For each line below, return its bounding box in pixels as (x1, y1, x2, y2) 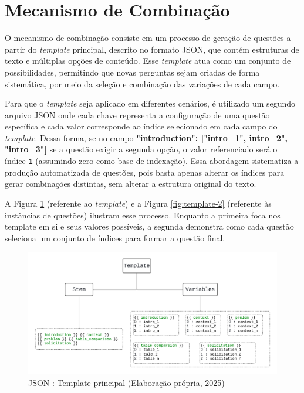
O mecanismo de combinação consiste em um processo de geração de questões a (5, 32, 291, 44)
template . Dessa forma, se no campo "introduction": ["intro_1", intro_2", (5, 131, 288, 143)
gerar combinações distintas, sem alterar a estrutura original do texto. (5, 177, 256, 190)
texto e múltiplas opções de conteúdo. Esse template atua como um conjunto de (5, 54, 291, 67)
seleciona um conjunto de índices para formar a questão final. (5, 231, 225, 244)
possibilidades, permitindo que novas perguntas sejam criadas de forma (5, 66, 260, 78)
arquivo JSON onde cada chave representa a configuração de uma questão (5, 108, 270, 121)
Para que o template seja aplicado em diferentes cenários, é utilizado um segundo (5, 97, 296, 110)
